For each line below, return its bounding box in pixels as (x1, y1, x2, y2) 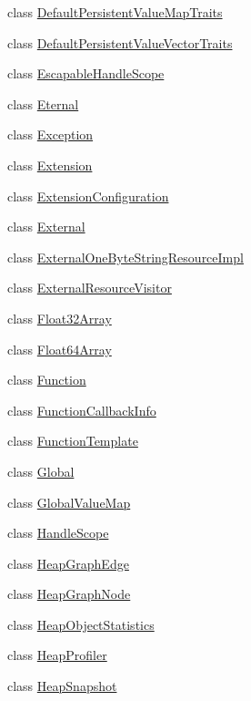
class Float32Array (7, 308, 112, 327)
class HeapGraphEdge (7, 553, 129, 572)
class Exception (7, 125, 94, 144)
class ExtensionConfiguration (7, 186, 169, 205)
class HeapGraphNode (7, 584, 131, 603)
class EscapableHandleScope (7, 64, 165, 83)
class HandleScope (7, 523, 109, 542)
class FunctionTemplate (7, 431, 138, 450)
